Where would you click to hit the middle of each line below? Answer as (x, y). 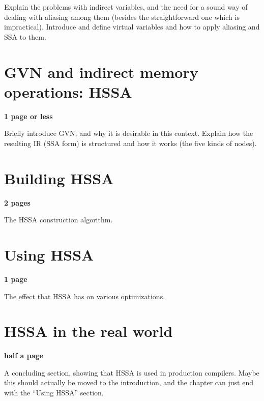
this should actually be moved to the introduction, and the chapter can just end (129, 382)
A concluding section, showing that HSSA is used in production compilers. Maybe (132, 372)
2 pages (17, 202)
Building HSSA (59, 178)
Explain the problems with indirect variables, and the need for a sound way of (126, 7)
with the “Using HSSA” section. (54, 392)
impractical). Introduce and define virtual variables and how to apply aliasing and (132, 27)
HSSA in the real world (89, 331)
